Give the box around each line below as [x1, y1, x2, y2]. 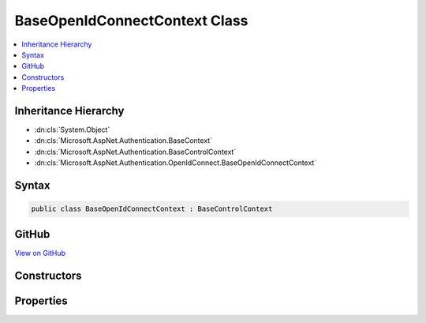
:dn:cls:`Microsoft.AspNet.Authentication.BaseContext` [34, 136, 213, 145]
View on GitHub [14, 248, 66, 257]
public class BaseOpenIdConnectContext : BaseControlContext [31, 205, 273, 213]
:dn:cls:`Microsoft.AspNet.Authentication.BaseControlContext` [34, 147, 237, 156]
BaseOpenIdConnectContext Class [14, 12, 248, 29]
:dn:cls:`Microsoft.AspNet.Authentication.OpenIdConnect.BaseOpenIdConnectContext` [34, 158, 317, 167]
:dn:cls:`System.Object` [34, 125, 110, 134]
